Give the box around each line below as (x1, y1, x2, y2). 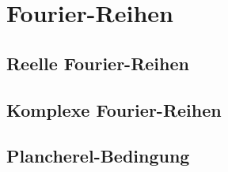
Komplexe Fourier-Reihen (6, 97, 222, 122)
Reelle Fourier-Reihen (6, 50, 189, 75)
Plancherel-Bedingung (6, 144, 190, 168)
